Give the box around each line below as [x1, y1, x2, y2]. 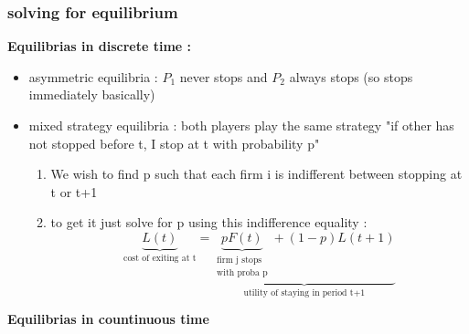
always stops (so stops [289, 67, 413, 86]
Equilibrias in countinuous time [7, 309, 209, 329]
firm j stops [217, 255, 262, 265]
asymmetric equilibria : [28, 67, 158, 86]
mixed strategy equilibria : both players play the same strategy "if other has [28, 116, 454, 134]
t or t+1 [50, 182, 98, 201]
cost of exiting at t [123, 253, 197, 263]
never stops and [179, 67, 268, 86]
